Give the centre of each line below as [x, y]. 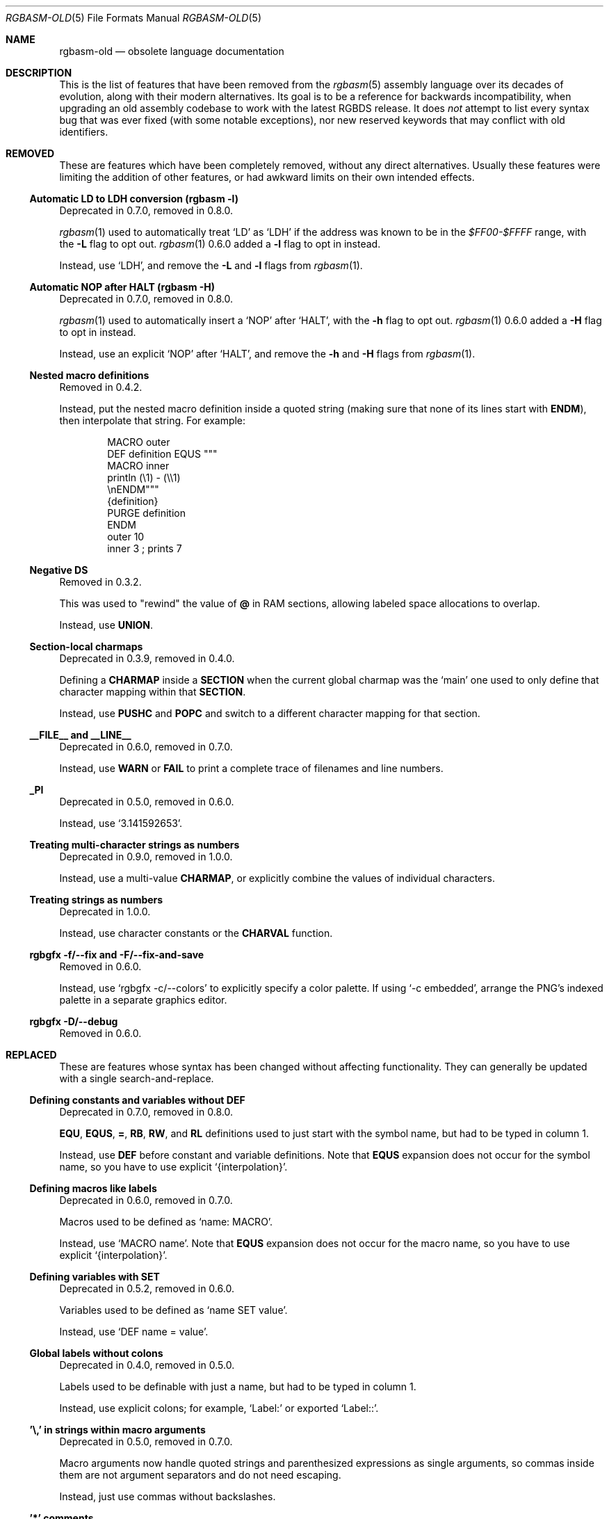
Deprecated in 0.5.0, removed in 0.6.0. [147, 802]
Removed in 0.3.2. [100, 582]
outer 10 [126, 537]
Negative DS [59, 570]
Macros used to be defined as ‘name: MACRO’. [166, 1222]
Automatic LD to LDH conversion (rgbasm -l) [134, 199]
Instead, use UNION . [106, 625]
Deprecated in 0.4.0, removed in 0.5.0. [147, 1365]
